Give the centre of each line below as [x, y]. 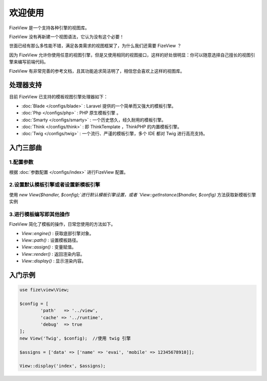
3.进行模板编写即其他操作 [40, 214]
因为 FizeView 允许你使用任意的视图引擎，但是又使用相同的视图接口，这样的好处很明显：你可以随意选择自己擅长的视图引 [132, 55]
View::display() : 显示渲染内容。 [54, 261]
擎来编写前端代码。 [29, 62]
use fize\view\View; [44, 290]
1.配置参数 [21, 162]
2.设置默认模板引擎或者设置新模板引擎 [55, 185]
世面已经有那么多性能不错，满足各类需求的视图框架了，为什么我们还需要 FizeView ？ [95, 46]
